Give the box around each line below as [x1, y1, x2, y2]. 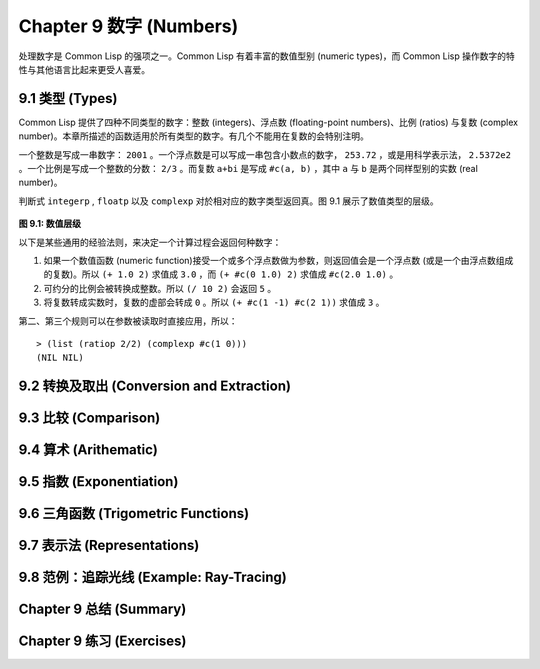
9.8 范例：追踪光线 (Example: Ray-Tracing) [18, 569, 287, 586]
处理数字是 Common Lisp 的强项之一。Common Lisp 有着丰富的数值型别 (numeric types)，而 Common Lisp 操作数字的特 [18, 50, 515, 62]
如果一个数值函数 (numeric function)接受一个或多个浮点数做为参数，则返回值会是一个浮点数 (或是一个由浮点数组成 [43, 254, 514, 266]
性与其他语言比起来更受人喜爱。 [18, 63, 150, 75]
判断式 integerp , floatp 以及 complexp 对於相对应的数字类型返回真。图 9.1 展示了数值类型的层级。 [18, 195, 439, 207]
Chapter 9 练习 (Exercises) [18, 633, 187, 650]
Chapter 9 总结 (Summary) [18, 601, 187, 618]
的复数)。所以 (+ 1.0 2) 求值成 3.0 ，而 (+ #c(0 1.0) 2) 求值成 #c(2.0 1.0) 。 [43, 268, 399, 280]
